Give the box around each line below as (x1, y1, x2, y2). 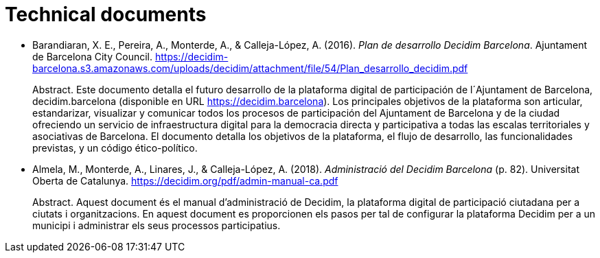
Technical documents (5, 3, 207, 26)
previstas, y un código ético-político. (32, 141, 198, 154)
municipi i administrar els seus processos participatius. (32, 219, 281, 231)
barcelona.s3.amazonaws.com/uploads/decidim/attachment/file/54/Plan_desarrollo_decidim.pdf (32, 62, 468, 74)
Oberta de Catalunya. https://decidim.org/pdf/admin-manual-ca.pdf (32, 174, 338, 187)
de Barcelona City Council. (32, 50, 153, 62)
